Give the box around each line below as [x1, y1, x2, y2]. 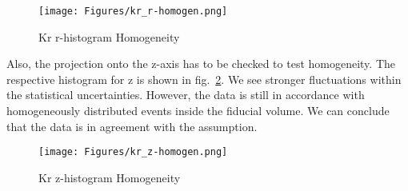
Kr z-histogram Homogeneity [38, 169, 181, 185]
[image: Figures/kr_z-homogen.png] [38, 146, 228, 158]
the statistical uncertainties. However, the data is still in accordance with [6, 86, 365, 103]
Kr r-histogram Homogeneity [38, 28, 180, 45]
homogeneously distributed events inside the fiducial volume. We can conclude [6, 102, 390, 119]
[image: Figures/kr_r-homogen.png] [38, 6, 228, 17]
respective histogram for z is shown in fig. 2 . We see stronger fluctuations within [6, 70, 402, 87]
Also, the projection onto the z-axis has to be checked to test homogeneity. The [6, 55, 396, 72]
